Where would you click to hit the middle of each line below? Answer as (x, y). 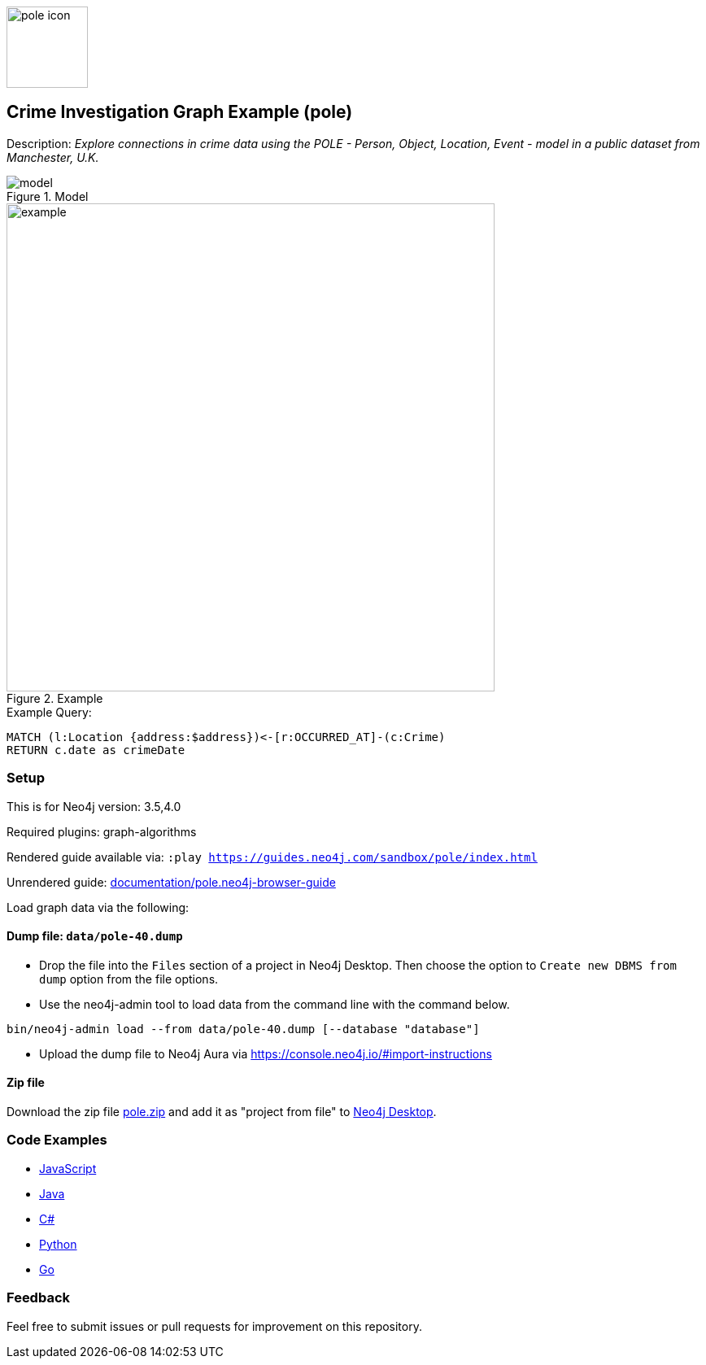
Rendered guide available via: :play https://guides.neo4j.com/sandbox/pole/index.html (272, 857)
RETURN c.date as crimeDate (96, 750)
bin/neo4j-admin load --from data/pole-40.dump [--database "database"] (243, 1029)
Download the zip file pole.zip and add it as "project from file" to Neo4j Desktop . (222, 1112)
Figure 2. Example (55, 698)
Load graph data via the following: (98, 907)
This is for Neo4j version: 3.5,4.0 (94, 806)
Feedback (39, 1298)
